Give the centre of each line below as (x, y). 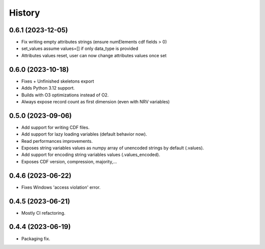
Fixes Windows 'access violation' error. (61, 187)
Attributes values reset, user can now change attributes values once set (94, 55)
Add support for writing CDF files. (55, 127)
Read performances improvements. (57, 141)
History (25, 13)
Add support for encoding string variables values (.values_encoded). (91, 155)
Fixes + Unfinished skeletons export (58, 81)
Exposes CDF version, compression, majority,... (69, 161)
